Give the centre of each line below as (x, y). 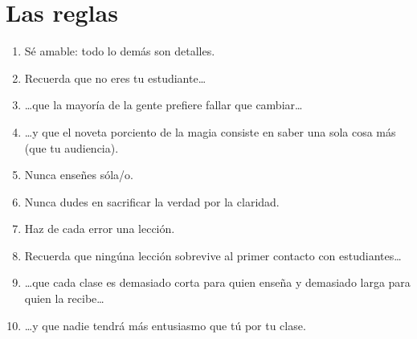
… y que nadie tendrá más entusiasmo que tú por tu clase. (165, 325)
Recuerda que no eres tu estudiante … (115, 78)
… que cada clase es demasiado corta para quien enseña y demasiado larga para (217, 282)
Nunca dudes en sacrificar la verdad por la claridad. (152, 201)
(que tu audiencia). (72, 147)
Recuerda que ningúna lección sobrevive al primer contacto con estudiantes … (213, 255)
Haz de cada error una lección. (100, 229)
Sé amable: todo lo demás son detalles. (120, 51)
